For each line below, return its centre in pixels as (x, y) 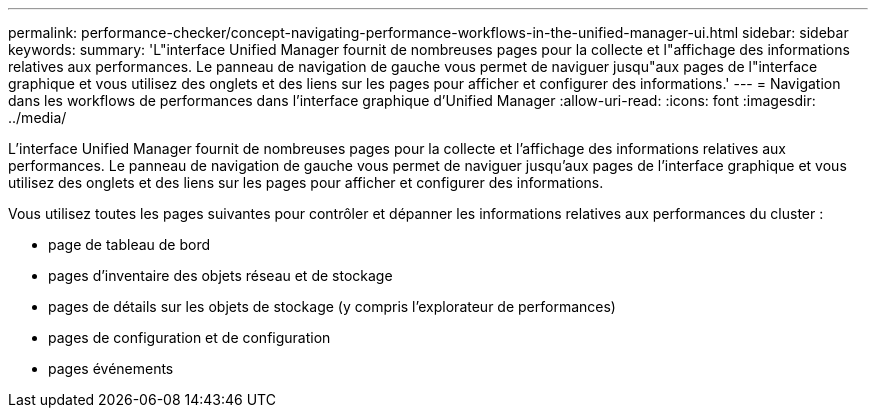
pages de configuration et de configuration (189, 337)
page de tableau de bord (129, 244)
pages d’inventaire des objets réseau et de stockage (220, 275)
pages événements (111, 368)
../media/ (37, 117)
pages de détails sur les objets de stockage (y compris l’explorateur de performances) (332, 306)
